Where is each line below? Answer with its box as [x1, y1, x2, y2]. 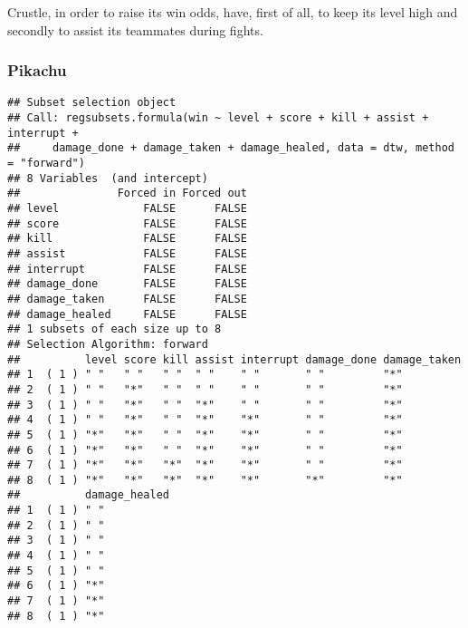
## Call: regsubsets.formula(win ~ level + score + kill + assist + [7, 111, 429, 125]
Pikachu [7, 59, 67, 82]
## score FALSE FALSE [7, 217, 247, 230]
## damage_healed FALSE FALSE [7, 307, 247, 321]
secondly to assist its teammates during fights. [7, 20, 263, 39]
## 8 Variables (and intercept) [7, 171, 208, 185]
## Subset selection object [7, 96, 177, 110]
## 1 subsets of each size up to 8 [7, 323, 222, 336]
